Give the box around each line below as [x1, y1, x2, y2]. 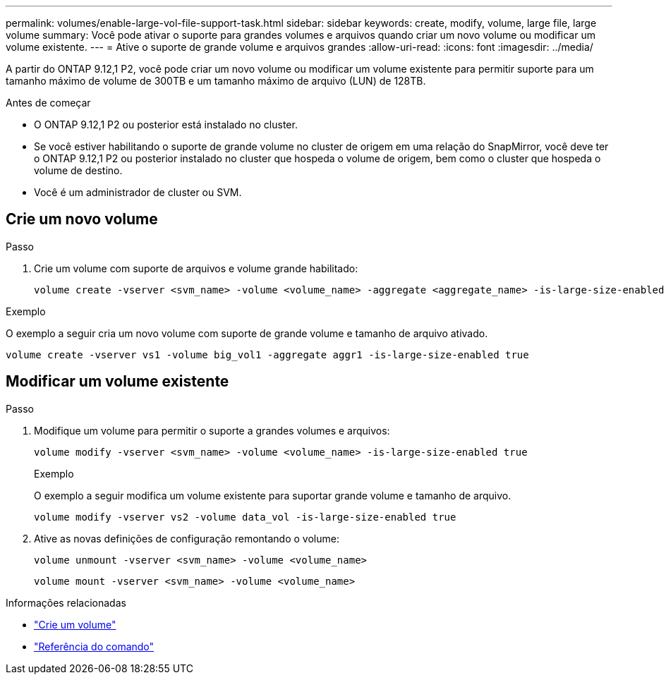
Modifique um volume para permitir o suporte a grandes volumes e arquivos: [34, 424, 390, 437]
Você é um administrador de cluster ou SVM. [34, 186, 242, 198]
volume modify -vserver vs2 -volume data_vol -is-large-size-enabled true [34, 511, 456, 523]
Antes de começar [6, 97, 91, 109]
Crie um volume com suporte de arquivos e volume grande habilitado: [34, 262, 358, 274]
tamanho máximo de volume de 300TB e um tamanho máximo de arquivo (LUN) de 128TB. [6, 75, 426, 87]
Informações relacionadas [6, 596, 126, 609]
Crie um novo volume [6, 210, 158, 229]
